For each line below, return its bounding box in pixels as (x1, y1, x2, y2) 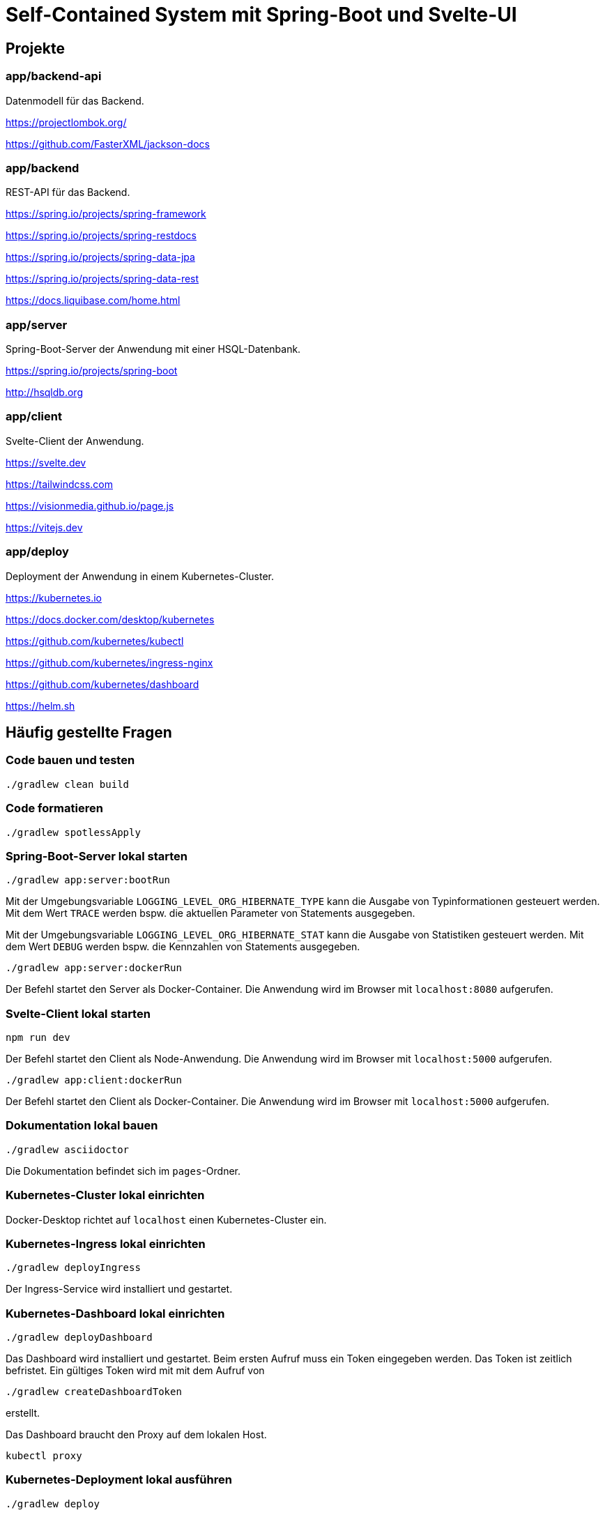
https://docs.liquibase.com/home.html (6, 294, 181, 307)
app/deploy (6, 545, 69, 559)
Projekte (6, 39, 65, 57)
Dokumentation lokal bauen (6, 1118, 158, 1133)
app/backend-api (6, 69, 102, 84)
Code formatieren (6, 801, 103, 816)
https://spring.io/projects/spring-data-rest (6, 273, 199, 285)
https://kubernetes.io (6, 591, 102, 604)
